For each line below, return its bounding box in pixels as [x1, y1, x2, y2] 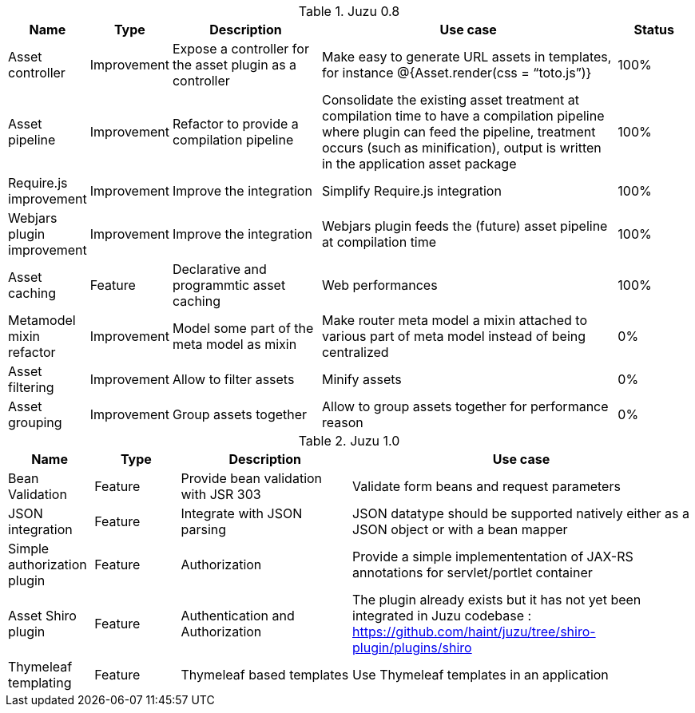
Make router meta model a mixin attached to [321, 312, 587, 328]
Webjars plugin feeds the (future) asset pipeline [321, 218, 608, 234]
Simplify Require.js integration [321, 183, 502, 199]
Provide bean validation [181, 470, 323, 486]
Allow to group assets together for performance [321, 398, 609, 414]
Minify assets [321, 371, 402, 387]
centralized [321, 344, 389, 360]
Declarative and [172, 261, 267, 277]
